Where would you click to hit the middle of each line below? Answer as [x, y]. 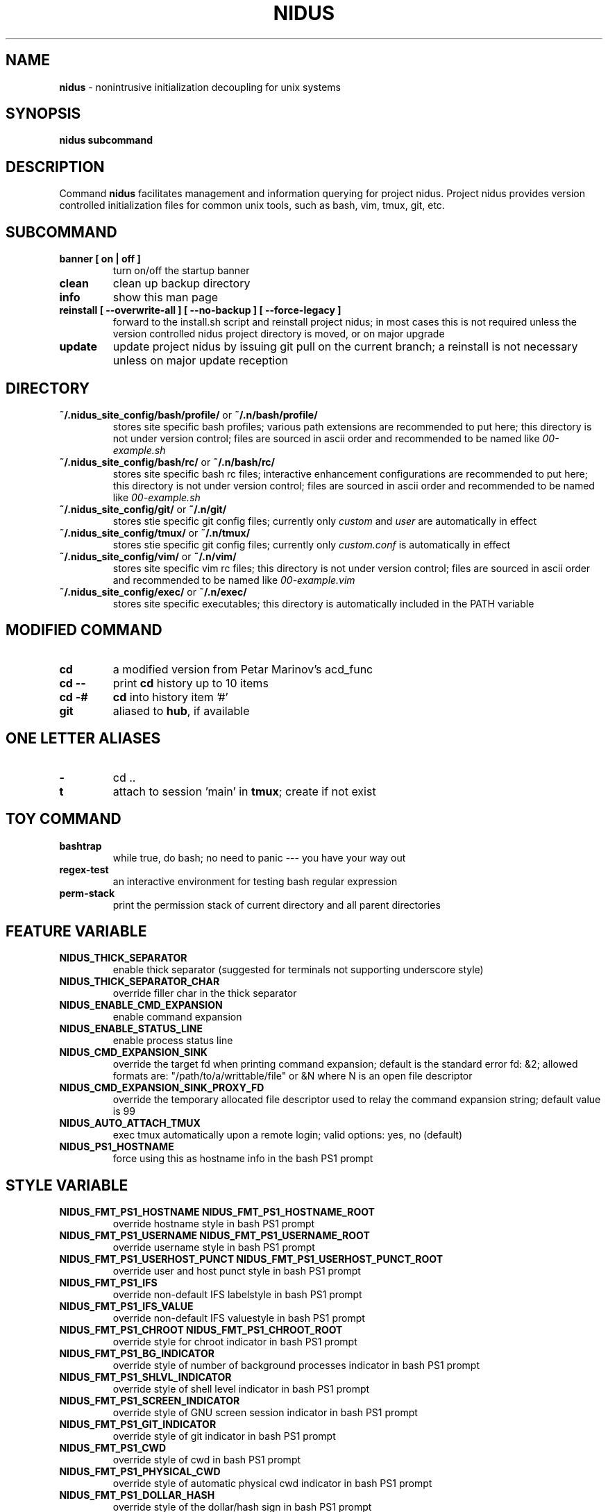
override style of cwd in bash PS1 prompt [207, 1460]
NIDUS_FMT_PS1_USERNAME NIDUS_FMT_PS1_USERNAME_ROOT [214, 1236]
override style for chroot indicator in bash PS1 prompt [235, 1342]
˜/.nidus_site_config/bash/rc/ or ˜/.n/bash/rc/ [167, 462]
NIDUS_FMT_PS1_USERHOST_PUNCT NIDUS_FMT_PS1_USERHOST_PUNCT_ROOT [251, 1259]
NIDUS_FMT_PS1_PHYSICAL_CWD [140, 1472]
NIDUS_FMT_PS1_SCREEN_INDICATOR [150, 1401]
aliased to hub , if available [181, 711]
